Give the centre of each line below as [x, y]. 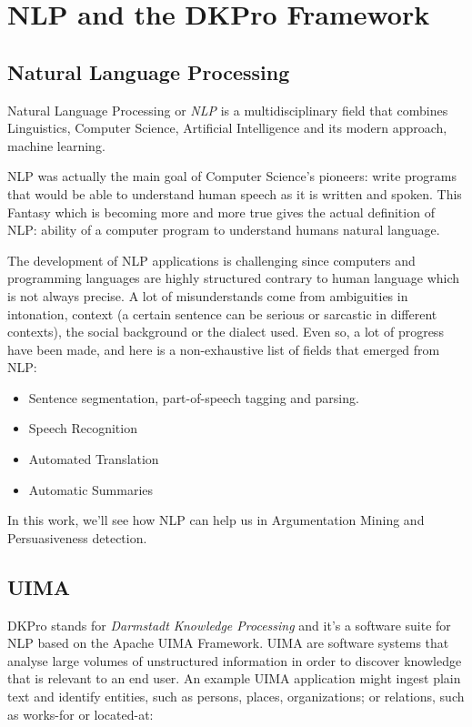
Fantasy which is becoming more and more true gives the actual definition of [221, 212]
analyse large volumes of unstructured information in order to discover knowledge [235, 660]
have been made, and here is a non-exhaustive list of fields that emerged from [224, 349]
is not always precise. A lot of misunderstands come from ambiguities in [208, 295]
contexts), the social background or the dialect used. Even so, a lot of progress [226, 332]
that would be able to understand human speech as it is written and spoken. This [235, 193]
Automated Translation [94, 459]
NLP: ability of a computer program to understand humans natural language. [224, 230]
